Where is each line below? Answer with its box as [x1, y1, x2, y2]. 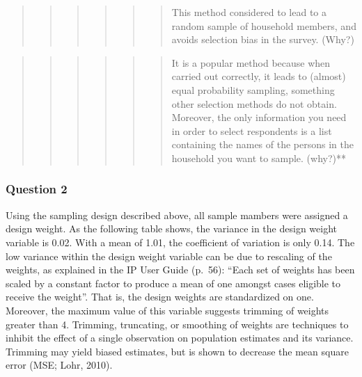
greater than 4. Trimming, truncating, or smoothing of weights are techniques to [6, 316, 349, 331]
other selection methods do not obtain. [171, 96, 337, 111]
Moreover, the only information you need [171, 110, 347, 125]
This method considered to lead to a [171, 5, 327, 19]
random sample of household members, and [171, 18, 356, 33]
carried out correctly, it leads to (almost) [171, 69, 346, 83]
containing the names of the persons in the [171, 137, 354, 152]
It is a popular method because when [171, 55, 331, 70]
